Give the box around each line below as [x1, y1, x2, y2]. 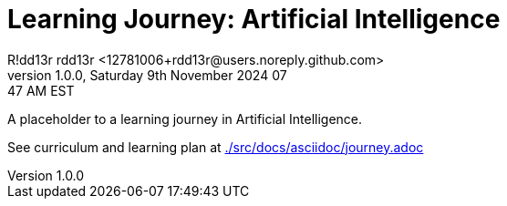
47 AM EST [7, 82, 75, 98]
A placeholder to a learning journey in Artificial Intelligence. [7, 110, 363, 127]
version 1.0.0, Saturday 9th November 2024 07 [7, 67, 287, 83]
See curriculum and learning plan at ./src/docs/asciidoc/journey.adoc [7, 139, 424, 155]
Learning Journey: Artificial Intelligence [7, 4, 501, 35]
